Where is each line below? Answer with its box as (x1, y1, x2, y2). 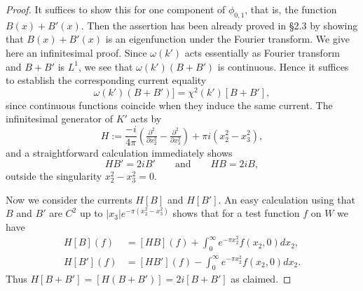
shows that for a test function (172, 206, 300, 220)
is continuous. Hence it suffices (217, 59, 349, 73)
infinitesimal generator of (6, 111, 114, 126)
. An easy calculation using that (218, 192, 355, 206)
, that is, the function (245, 2, 337, 16)
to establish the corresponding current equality (6, 73, 207, 87)
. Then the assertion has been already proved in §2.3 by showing (81, 17, 358, 32)
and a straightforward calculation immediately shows (6, 145, 233, 159)
